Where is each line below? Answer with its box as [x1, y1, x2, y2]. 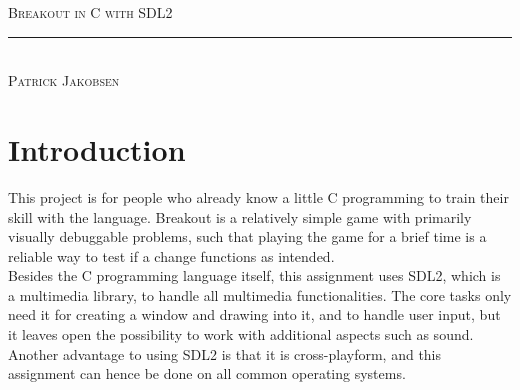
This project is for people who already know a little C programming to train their [8, 186, 509, 207]
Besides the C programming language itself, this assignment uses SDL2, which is [8, 265, 501, 286]
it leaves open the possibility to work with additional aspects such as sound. [8, 324, 474, 345]
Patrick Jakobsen [8, 70, 120, 91]
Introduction [8, 128, 186, 169]
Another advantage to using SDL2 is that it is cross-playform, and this [8, 343, 442, 364]
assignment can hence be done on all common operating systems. [8, 363, 406, 384]
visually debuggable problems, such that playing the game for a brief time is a [8, 226, 487, 247]
